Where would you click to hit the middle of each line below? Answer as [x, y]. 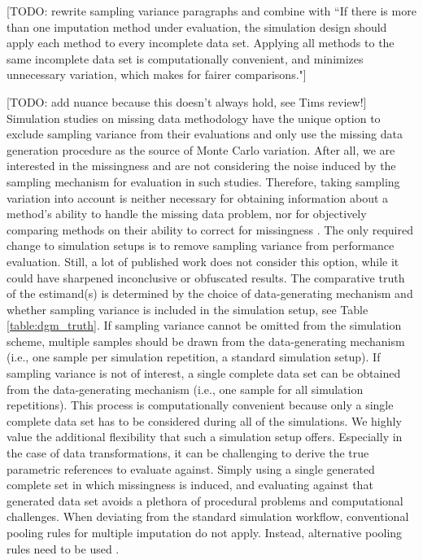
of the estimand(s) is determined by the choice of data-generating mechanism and [210, 293]
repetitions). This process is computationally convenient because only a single [200, 405]
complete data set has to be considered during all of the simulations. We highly [204, 420]
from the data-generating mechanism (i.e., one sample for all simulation [185, 389]
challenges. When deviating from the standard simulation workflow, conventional [208, 516]
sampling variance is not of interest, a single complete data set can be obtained [204, 373]
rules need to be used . [63, 548]
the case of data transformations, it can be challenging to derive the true [188, 453]
